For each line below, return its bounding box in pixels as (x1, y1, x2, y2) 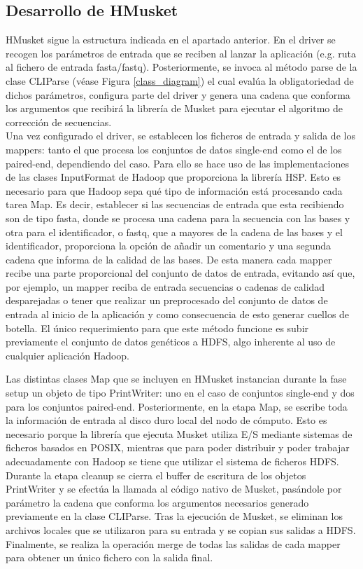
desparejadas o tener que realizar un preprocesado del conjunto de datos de (6, 293, 328, 308)
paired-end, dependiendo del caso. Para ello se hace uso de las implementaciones (6, 156, 350, 170)
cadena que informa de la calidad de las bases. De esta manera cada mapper (6, 252, 332, 266)
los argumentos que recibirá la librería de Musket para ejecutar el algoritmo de (6, 101, 343, 116)
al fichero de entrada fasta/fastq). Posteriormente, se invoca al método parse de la (6, 60, 357, 74)
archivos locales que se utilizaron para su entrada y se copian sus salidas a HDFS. (6, 522, 356, 537)
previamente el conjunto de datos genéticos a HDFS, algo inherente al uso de (6, 334, 336, 349)
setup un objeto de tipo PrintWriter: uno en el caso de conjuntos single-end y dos (6, 385, 355, 400)
